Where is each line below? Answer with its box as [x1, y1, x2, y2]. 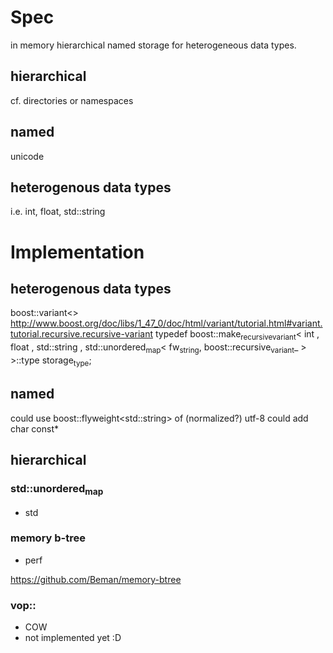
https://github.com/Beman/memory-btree [10, 573, 182, 585]
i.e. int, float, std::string [10, 206, 106, 218]
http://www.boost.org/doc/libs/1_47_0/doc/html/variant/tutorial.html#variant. [10, 317, 323, 330]
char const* [10, 422, 59, 435]
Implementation [10, 241, 145, 263]
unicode [10, 150, 45, 162]
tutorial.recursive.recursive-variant [10, 328, 153, 340]
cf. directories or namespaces [10, 94, 134, 106]
